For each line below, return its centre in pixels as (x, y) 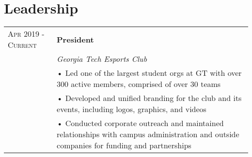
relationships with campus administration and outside (148, 134)
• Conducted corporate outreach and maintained (140, 123)
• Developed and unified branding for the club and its (149, 98)
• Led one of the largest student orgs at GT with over (149, 73)
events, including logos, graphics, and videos (132, 109)
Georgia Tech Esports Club (102, 59)
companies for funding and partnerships (124, 145)
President (75, 39)
